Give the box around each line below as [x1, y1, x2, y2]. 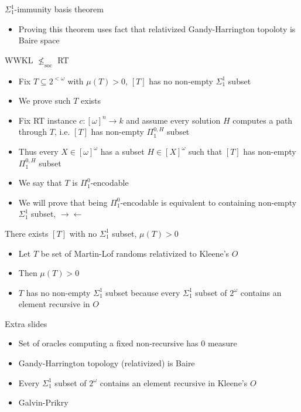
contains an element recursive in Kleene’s [100, 376, 248, 389]
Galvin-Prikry [18, 396, 69, 408]
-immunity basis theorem [14, 3, 104, 15]
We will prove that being [18, 196, 108, 208]
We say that [18, 176, 62, 189]
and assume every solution [126, 114, 221, 126]
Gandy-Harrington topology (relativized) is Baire [18, 357, 195, 369]
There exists [5, 227, 49, 239]
